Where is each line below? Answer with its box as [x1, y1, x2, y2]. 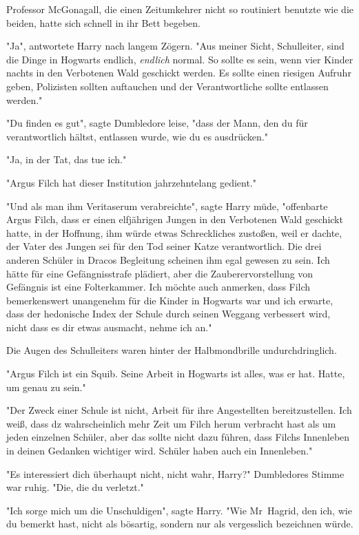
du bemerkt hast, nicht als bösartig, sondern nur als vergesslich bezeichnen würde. [6, 516, 353, 531]
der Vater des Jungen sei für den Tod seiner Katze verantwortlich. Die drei [6, 239, 322, 253]
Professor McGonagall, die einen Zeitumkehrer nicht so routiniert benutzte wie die [6, 2, 353, 16]
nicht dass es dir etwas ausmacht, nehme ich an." [6, 319, 212, 334]
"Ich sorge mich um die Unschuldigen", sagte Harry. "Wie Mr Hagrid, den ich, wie [6, 503, 352, 517]
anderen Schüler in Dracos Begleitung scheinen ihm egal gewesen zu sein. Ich [6, 252, 330, 266]
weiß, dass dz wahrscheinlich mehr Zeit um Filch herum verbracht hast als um [6, 416, 336, 430]
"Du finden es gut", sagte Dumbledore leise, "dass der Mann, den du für [6, 116, 308, 130]
